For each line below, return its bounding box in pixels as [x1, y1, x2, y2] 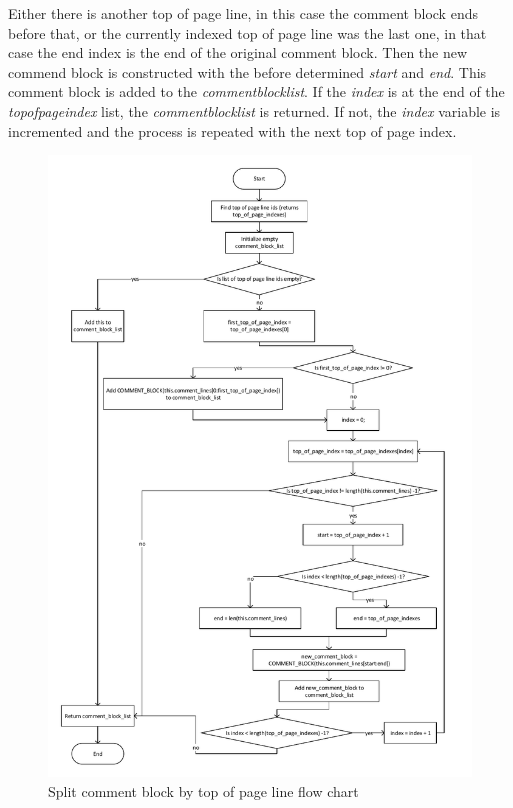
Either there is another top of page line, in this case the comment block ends [8, 3, 478, 23]
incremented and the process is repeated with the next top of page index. [8, 120, 457, 141]
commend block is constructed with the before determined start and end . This [8, 61, 487, 82]
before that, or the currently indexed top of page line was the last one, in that [8, 22, 487, 43]
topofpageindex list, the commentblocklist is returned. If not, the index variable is [8, 100, 501, 121]
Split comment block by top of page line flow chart [48, 780, 359, 801]
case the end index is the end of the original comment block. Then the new [8, 42, 468, 63]
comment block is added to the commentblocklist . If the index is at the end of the [8, 81, 505, 102]
